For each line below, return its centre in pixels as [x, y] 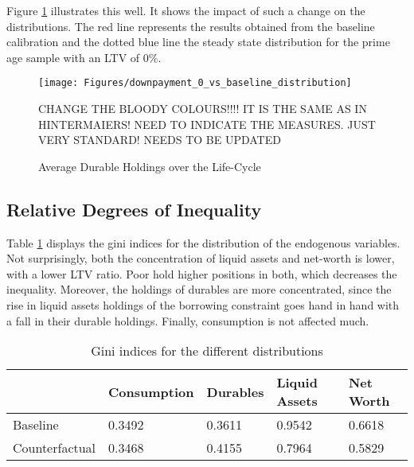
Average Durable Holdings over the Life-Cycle [150, 166]
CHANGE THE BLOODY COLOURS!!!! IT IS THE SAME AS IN [203, 109]
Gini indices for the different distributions [207, 351]
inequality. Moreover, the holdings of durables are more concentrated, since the [199, 289]
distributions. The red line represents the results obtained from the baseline [191, 26]
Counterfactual [55, 448]
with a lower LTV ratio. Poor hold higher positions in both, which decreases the [202, 273]
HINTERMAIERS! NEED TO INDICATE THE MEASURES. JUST [207, 124]
